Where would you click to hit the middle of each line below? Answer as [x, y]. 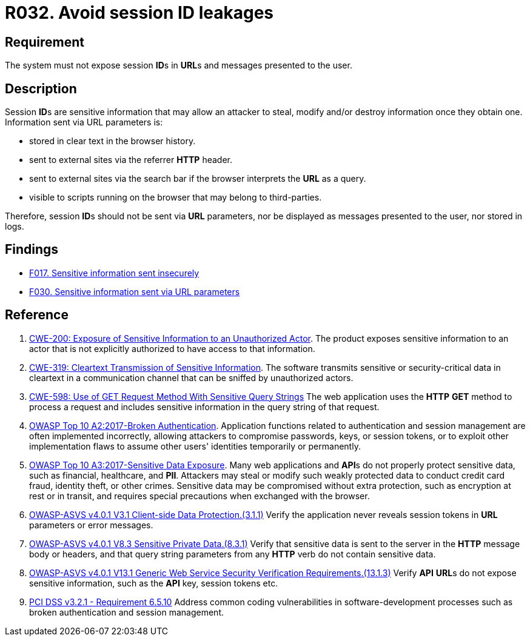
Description [41, 88]
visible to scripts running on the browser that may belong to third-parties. [176, 198]
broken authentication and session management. [127, 612]
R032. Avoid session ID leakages [139, 13]
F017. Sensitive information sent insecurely [114, 273]
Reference [37, 315]
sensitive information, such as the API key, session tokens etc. [154, 583]
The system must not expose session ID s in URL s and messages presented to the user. [179, 65]
